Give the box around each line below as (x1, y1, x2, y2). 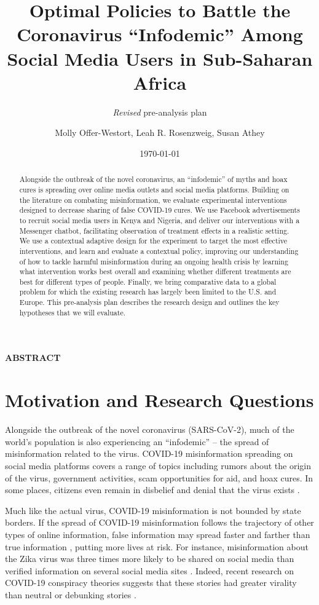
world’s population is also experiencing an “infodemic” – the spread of (5, 435, 269, 448)
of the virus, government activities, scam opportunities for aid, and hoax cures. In (5, 471, 313, 484)
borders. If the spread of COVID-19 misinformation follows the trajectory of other (5, 516, 314, 529)
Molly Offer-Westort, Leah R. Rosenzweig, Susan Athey (55, 126, 265, 139)
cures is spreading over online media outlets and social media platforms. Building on (19, 184, 289, 194)
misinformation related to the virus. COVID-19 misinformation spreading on (5, 447, 293, 460)
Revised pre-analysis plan (112, 105, 207, 118)
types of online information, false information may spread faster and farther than (5, 528, 310, 540)
